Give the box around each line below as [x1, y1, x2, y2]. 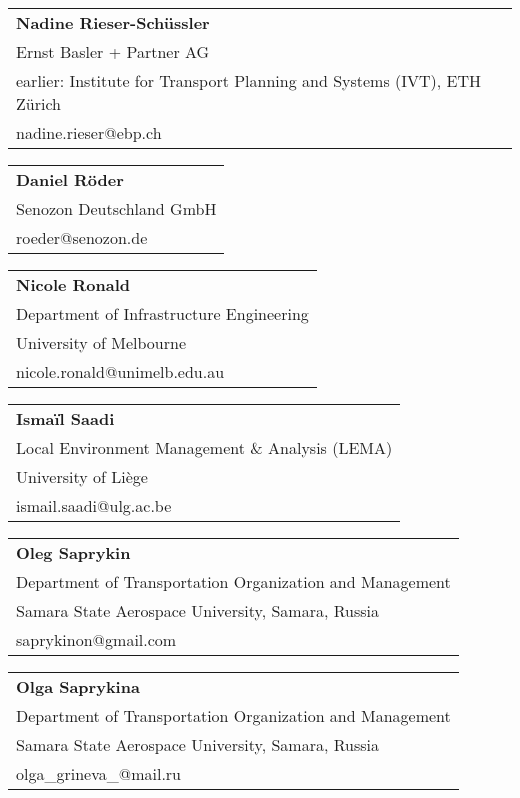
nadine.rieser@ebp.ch [16, 121, 162, 144]
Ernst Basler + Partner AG [16, 40, 210, 63]
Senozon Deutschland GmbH [16, 197, 217, 220]
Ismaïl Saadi [16, 407, 115, 430]
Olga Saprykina [16, 675, 140, 698]
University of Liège [16, 465, 148, 488]
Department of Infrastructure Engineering [16, 302, 309, 325]
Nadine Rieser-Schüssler [16, 11, 210, 34]
